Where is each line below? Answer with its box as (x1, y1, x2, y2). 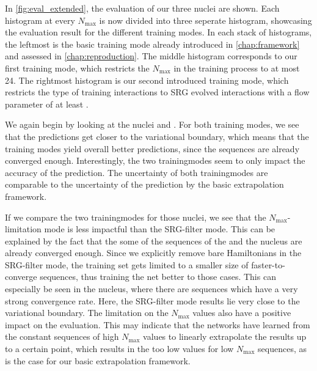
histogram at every (5, 13, 75, 26)
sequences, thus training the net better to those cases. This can (40, 270, 276, 283)
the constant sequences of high (5, 330, 119, 343)
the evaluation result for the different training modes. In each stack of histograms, (5, 26, 312, 39)
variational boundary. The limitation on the (5, 306, 169, 319)
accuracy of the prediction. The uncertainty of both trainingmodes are (5, 166, 268, 178)
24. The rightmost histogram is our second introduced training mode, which (5, 73, 289, 86)
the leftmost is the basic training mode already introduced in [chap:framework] (5, 37, 300, 50)
